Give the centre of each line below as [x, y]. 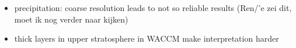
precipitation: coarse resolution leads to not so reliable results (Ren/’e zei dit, [153, 8]
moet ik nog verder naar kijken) [71, 19]
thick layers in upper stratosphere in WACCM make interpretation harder [147, 38]
